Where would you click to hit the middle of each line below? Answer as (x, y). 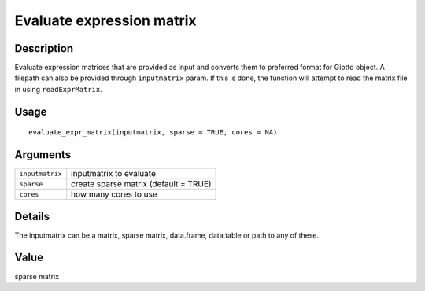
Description (44, 48)
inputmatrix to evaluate (114, 174)
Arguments (43, 155)
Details (32, 216)
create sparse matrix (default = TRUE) (141, 184)
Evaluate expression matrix (105, 20)
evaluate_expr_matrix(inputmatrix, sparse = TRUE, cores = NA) (153, 133)
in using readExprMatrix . (58, 89)
